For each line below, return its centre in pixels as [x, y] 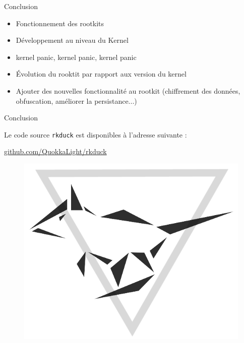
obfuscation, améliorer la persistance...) [76, 100]
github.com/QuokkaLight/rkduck [55, 151]
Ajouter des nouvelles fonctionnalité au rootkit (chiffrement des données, [128, 90]
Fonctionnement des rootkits [60, 23]
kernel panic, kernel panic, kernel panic [76, 57]
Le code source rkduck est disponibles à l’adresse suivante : [96, 134]
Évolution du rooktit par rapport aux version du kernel [101, 74]
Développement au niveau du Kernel [72, 40]
